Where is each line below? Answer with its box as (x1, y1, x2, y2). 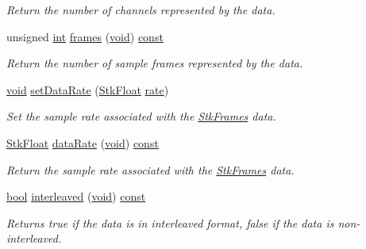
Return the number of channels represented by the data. (6, 2, 275, 17)
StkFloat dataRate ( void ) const (6, 134, 159, 151)
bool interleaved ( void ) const (6, 188, 146, 205)
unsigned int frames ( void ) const (6, 28, 164, 44)
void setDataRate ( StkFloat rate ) (6, 81, 169, 98)
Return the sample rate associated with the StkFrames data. (6, 161, 295, 178)
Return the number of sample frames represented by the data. (6, 55, 303, 71)
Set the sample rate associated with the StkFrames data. (6, 108, 276, 125)
